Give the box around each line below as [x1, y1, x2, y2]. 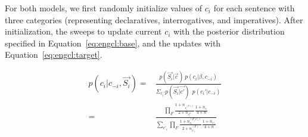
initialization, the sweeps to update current [5, 25, 162, 38]
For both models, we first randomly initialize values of [5, 2, 203, 14]
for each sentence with [213, 2, 295, 14]
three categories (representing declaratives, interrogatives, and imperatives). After [5, 13, 303, 26]
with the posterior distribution [173, 25, 285, 38]
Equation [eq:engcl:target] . [5, 48, 102, 61]
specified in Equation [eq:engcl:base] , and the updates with [5, 36, 221, 49]
